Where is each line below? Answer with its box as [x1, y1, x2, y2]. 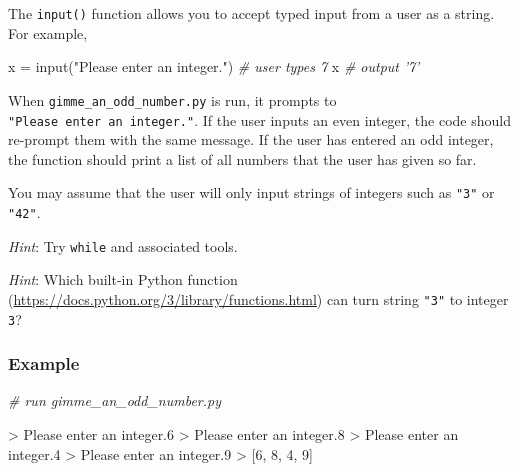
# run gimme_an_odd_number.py [8, 390, 221, 411]
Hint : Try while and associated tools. [8, 235, 238, 256]
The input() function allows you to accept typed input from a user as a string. [8, 3, 495, 23]
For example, [8, 22, 88, 43]
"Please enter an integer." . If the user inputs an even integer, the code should [8, 109, 512, 130]
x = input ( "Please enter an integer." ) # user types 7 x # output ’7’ [8, 56, 420, 77]
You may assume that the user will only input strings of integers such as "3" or [8, 182, 495, 203]
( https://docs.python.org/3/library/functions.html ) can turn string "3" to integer [8, 288, 509, 309]
